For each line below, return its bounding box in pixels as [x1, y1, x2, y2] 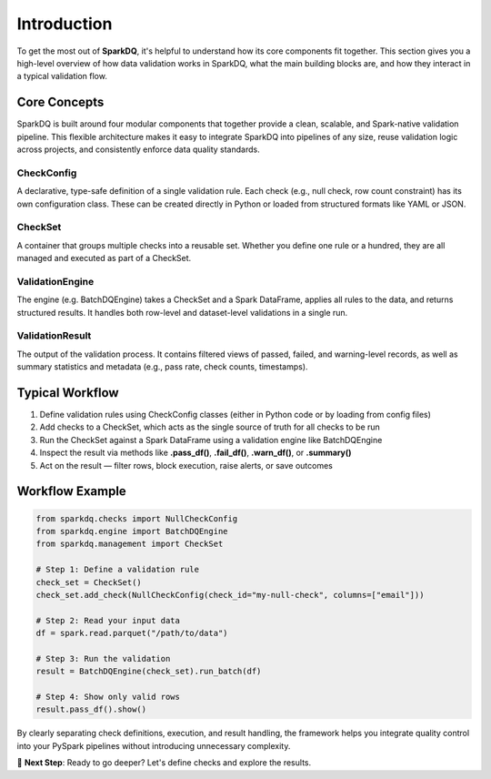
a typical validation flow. [16, 71, 108, 82]
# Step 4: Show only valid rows [35, 692, 181, 703]
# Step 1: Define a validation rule [35, 564, 200, 575]
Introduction [16, 14, 113, 34]
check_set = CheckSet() [35, 577, 143, 587]
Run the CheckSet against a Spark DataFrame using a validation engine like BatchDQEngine [39, 434, 383, 445]
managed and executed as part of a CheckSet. [16, 253, 192, 264]
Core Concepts [16, 95, 105, 110]
